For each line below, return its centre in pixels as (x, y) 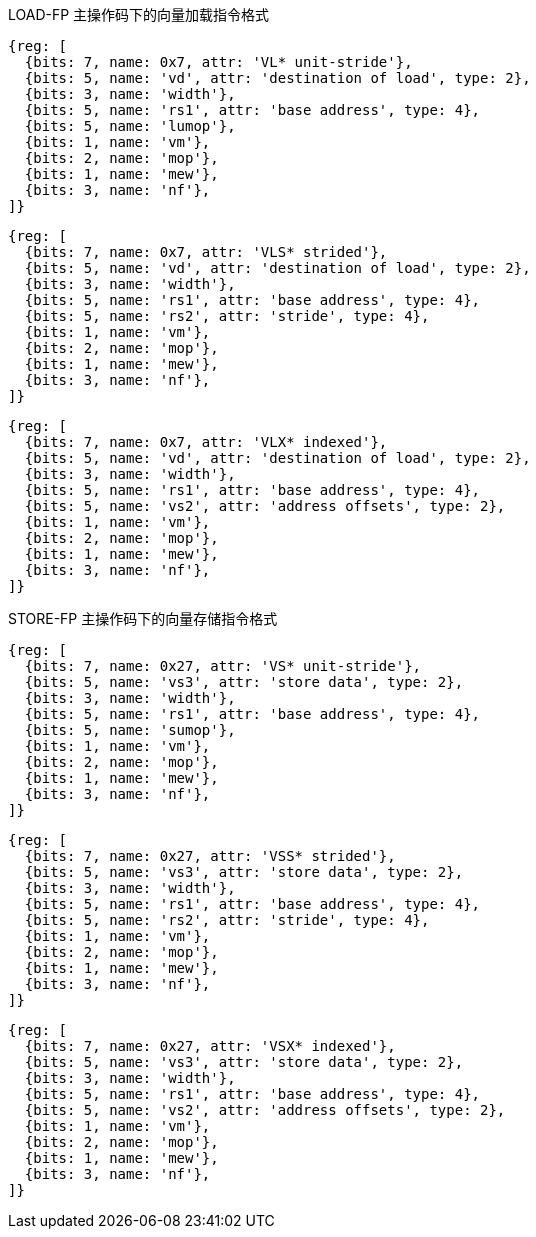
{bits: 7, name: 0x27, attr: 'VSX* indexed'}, (210, 1046)
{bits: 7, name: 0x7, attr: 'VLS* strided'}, (206, 252)
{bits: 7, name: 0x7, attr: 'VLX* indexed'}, (206, 442)
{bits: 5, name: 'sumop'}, (130, 730)
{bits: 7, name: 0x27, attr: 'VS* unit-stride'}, (223, 666)
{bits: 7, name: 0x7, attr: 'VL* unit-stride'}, (218, 62)
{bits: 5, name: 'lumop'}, (130, 126)
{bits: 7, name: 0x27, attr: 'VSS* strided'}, (210, 856)
